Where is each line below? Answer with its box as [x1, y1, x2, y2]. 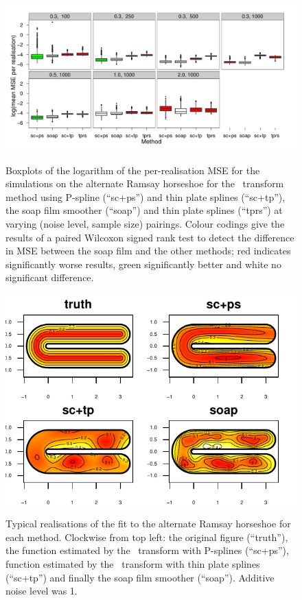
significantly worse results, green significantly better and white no [5, 256, 281, 271]
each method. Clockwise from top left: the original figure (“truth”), [5, 529, 288, 544]
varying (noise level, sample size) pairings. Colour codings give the [5, 216, 285, 230]
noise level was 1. [5, 584, 78, 598]
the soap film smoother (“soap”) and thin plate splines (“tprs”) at [5, 203, 283, 217]
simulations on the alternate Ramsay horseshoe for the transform [5, 176, 284, 191]
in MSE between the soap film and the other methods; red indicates [5, 243, 291, 258]
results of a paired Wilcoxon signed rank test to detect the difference [5, 230, 294, 244]
